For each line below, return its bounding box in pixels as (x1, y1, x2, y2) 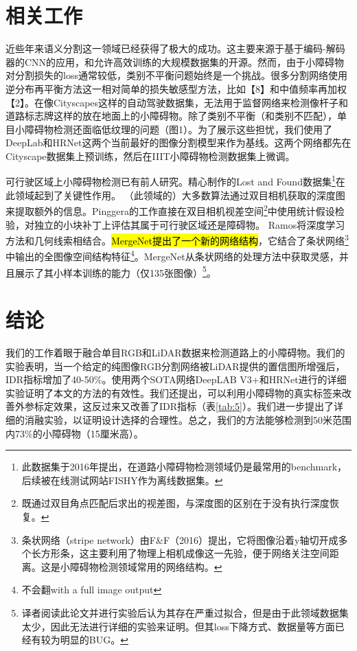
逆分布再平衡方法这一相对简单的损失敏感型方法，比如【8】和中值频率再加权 (5, 81, 347, 95)
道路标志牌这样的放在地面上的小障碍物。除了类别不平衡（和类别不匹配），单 (5, 108, 347, 123)
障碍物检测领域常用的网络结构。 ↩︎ (69, 559, 222, 573)
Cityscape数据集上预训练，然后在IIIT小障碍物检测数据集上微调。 (5, 148, 295, 163)
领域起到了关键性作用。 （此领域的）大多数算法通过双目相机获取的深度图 (14, 187, 345, 202)
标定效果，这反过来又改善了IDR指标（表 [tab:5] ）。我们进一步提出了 (34, 399, 334, 413)
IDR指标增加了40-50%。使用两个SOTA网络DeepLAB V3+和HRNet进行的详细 (5, 372, 347, 387)
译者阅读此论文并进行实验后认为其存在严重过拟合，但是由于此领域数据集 (21, 605, 349, 619)
